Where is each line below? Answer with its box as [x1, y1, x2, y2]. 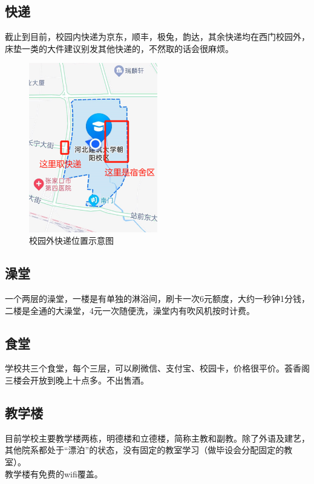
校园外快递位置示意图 [29, 234, 114, 247]
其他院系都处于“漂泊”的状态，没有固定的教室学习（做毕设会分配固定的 [5, 443, 284, 456]
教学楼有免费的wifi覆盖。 [5, 467, 103, 480]
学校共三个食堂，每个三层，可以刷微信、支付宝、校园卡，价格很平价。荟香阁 [5, 362, 310, 374]
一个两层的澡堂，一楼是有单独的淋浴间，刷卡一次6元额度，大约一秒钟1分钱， [5, 292, 310, 304]
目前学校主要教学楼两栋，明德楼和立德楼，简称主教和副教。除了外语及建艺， [5, 431, 310, 444]
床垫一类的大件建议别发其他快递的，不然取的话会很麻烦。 [5, 42, 234, 54]
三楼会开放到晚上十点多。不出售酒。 [5, 373, 149, 386]
